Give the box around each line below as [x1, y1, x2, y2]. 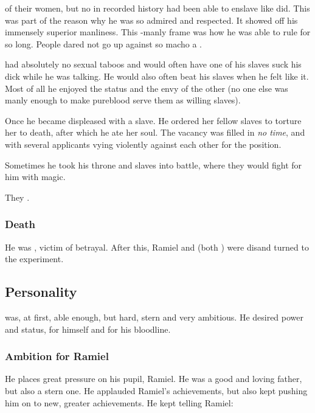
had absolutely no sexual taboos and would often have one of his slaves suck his [5, 58, 302, 71]
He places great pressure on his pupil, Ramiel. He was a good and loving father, [5, 372, 302, 385]
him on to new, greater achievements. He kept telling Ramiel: [5, 396, 234, 409]
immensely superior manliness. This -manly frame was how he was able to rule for [5, 26, 311, 38]
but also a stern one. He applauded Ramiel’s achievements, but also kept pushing [5, 384, 308, 397]
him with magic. [5, 170, 66, 183]
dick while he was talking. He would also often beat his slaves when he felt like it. [5, 69, 309, 82]
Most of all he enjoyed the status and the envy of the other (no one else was [5, 82, 288, 94]
